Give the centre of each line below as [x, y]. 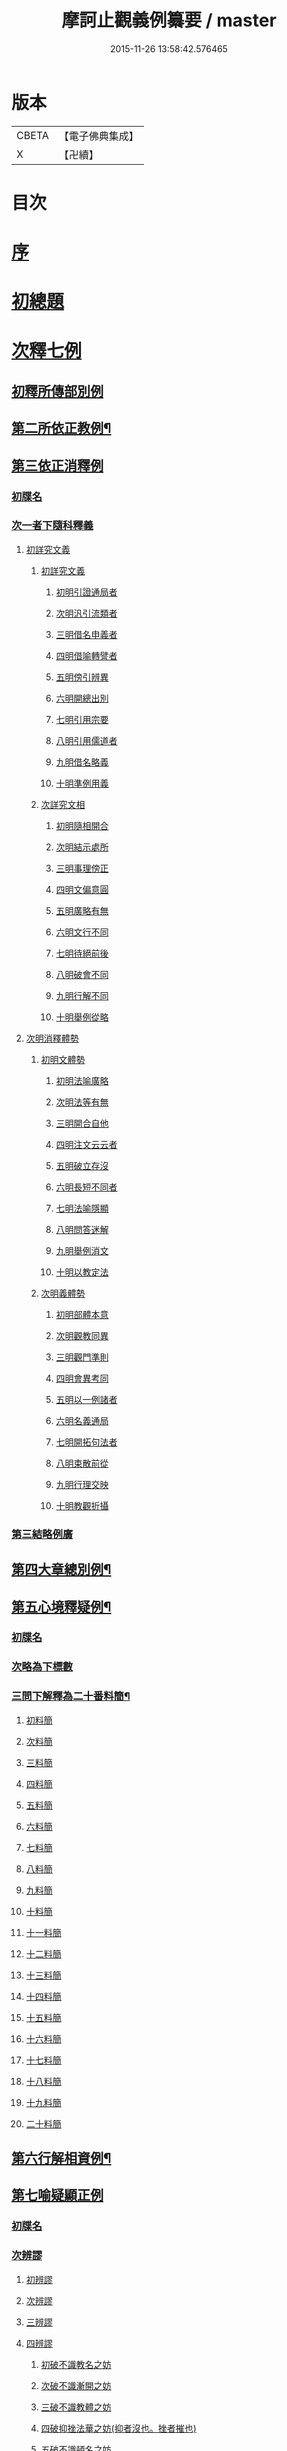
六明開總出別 [82, 698]
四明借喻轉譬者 [86, 655]
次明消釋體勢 [52, 1038]
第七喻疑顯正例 [57, 2195]
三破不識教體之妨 [76, 2407]
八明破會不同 [82, 974]
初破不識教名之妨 [76, 2364]
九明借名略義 [82, 762]
